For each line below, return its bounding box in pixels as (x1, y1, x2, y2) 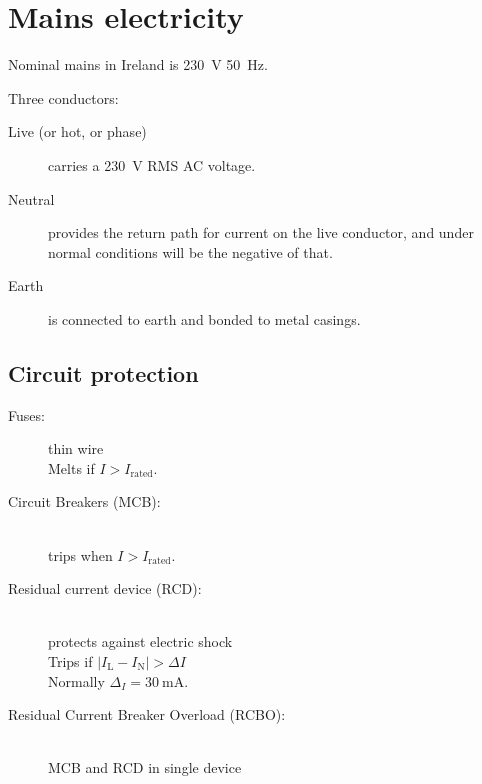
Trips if (48, 651, 93, 672)
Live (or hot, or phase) (8, 121, 147, 142)
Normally (48, 670, 105, 691)
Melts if (48, 457, 95, 478)
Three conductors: (8, 87, 119, 108)
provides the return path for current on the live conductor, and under (48, 222, 474, 243)
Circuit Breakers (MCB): (8, 491, 161, 512)
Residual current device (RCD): (8, 578, 202, 599)
